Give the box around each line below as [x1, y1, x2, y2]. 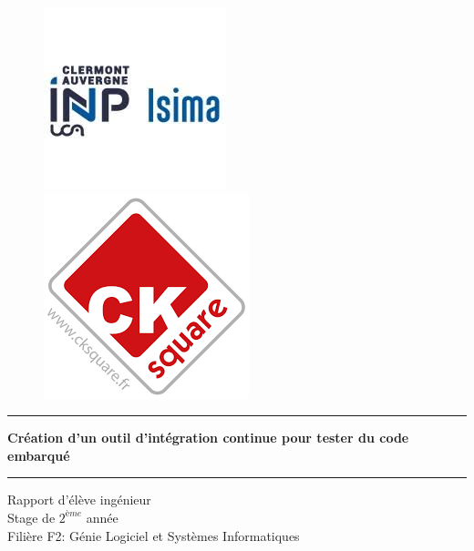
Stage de [7, 507, 56, 526]
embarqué [7, 445, 70, 464]
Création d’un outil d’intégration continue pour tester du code [7, 428, 409, 447]
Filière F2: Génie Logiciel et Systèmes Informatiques [7, 525, 300, 545]
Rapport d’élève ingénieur [7, 490, 151, 509]
